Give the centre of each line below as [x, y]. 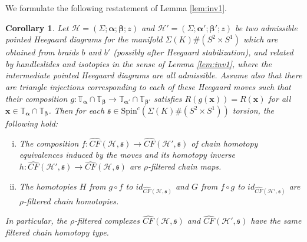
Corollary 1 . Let [37, 27]
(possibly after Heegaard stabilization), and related [203, 52]
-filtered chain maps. [184, 166]
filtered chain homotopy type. [57, 232]
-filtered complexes [107, 221]
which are [261, 39]
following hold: [32, 123]
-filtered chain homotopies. [71, 200]
